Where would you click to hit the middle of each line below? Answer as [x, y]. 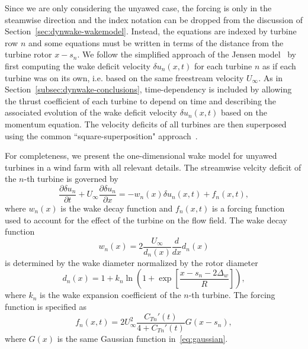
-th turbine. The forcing [232, 295]
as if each [279, 65]
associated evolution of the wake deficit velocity [91, 112]
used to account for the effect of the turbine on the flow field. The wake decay [146, 220]
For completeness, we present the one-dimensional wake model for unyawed [141, 156]
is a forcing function [248, 208]
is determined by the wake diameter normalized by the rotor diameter [131, 262]
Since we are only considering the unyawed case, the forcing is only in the [138, 8]
